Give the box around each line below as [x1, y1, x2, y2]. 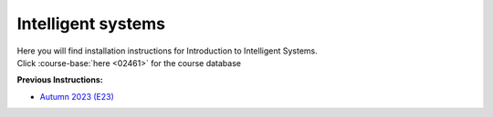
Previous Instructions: [16, 74, 104, 85]
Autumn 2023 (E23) [39, 91, 114, 102]
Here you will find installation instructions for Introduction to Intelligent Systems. [16, 45, 319, 56]
